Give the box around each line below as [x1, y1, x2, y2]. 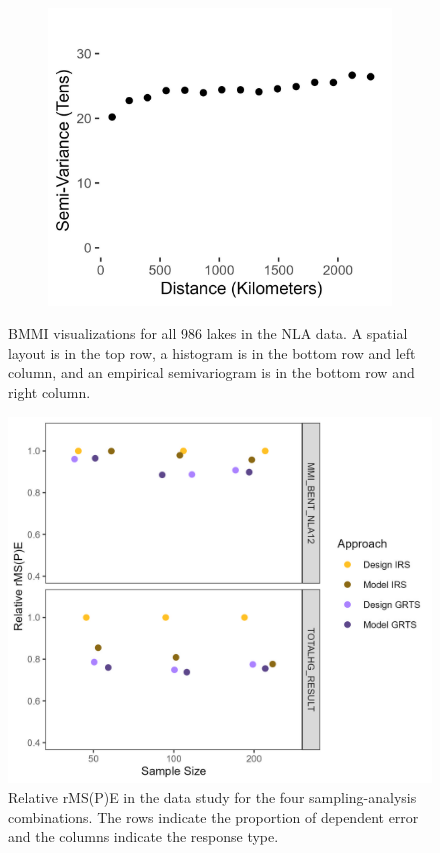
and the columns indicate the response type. [8, 826, 279, 847]
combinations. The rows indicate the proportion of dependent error [8, 806, 419, 827]
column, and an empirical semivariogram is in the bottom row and [8, 362, 415, 383]
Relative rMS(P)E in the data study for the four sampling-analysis [8, 787, 417, 808]
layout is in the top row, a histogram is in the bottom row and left [8, 342, 416, 363]
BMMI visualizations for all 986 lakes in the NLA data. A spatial [8, 323, 408, 344]
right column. [8, 382, 91, 403]
